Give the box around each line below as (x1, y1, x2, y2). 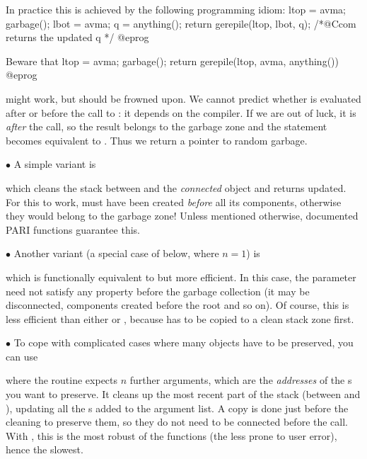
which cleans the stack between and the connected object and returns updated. (6, 180, 346, 195)
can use (6, 348, 38, 363)
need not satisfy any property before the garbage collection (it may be (6, 283, 310, 298)
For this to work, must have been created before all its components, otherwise (6, 194, 342, 209)
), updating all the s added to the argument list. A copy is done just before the (6, 400, 349, 415)
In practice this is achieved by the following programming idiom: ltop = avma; (6, 2, 346, 16)
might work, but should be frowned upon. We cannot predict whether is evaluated (6, 91, 361, 106)
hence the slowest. (6, 442, 83, 457)
